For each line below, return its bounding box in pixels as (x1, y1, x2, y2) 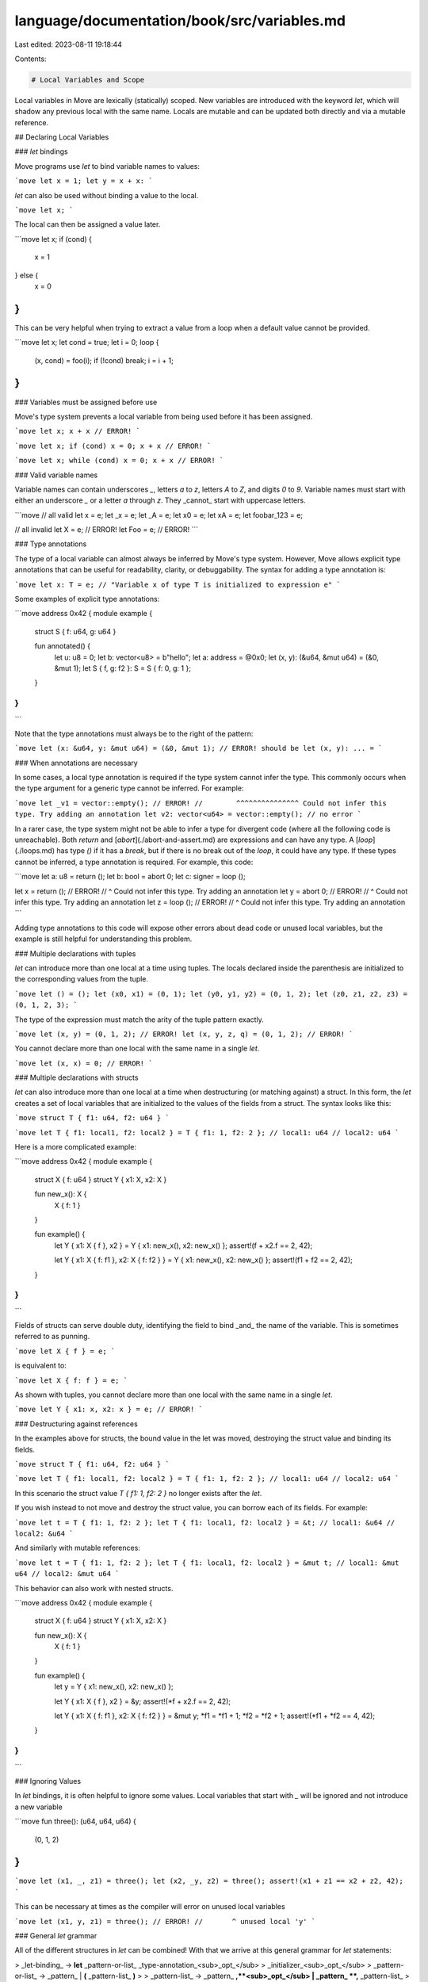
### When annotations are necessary (14, 758, 138, 767)
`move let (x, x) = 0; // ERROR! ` (14, 1058, 154, 1068)
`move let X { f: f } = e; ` (14, 1376, 128, 1385)
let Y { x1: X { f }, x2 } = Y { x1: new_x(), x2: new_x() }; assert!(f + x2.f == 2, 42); (54, 1241, 313, 1250)
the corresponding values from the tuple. (14, 974, 149, 984)
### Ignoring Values (14, 1776, 82, 1785)
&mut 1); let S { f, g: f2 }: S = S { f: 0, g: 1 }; (54, 664, 192, 673)
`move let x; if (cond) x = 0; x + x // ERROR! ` (14, 441, 212, 450)
